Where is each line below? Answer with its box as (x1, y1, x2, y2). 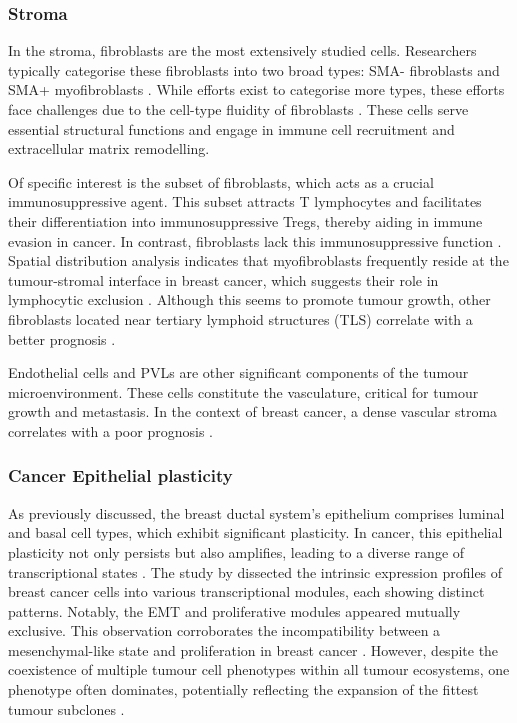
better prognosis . (8, 328, 116, 349)
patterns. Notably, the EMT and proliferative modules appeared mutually (8, 600, 461, 621)
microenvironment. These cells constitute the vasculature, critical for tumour (8, 381, 479, 402)
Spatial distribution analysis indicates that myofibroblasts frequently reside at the (8, 250, 509, 271)
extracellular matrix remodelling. (8, 138, 210, 159)
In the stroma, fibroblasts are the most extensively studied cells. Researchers (8, 40, 477, 61)
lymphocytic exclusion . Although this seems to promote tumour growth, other (8, 289, 491, 310)
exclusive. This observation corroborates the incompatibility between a (8, 620, 441, 641)
